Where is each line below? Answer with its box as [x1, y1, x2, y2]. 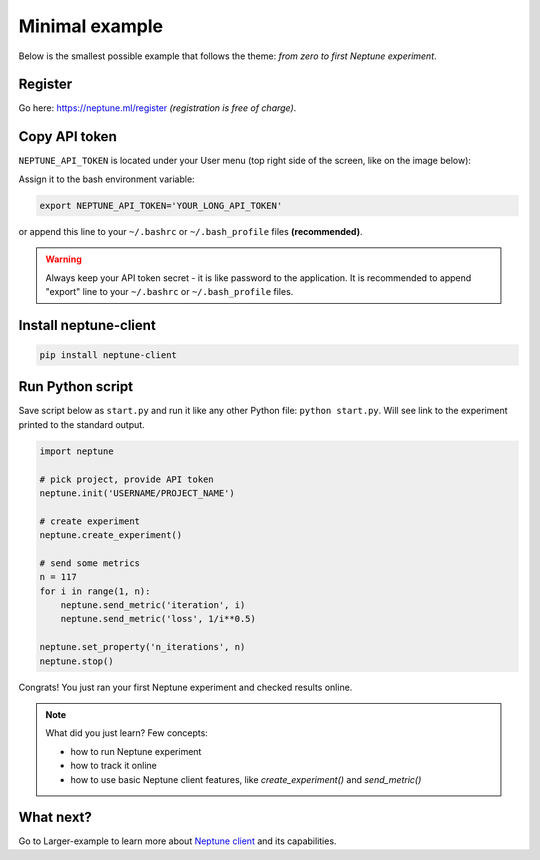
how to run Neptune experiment [70, 745, 202, 757]
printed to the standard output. [18, 418, 145, 430]
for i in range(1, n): [39, 585, 151, 597]
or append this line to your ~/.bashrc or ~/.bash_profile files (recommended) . [18, 225, 363, 237]
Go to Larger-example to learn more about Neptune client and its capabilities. [18, 835, 337, 847]
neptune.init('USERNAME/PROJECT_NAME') [39, 487, 235, 499]
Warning [45, 253, 82, 265]
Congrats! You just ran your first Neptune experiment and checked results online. [18, 681, 353, 693]
